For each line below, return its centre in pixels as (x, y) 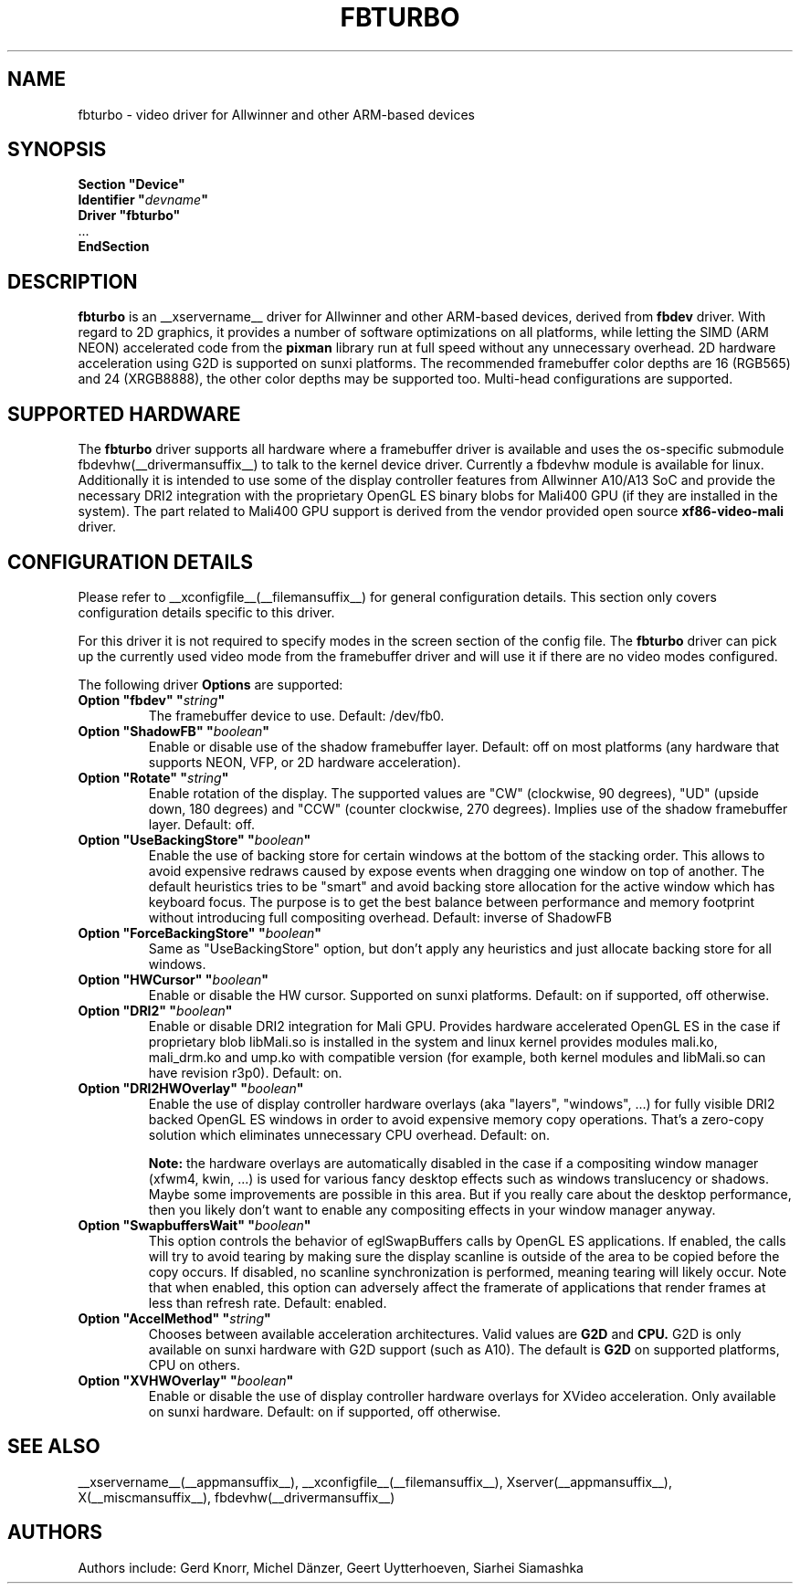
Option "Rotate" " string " (153, 777)
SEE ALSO (54, 1447)
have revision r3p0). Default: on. (245, 1072)
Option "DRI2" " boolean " (155, 1010)
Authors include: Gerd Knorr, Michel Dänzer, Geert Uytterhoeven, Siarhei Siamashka (331, 1567)
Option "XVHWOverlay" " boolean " (186, 1380)
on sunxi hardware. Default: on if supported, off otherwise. (325, 1411)
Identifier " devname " (143, 200)
